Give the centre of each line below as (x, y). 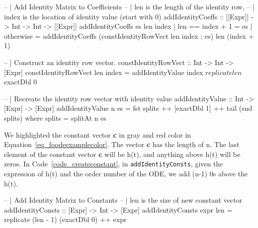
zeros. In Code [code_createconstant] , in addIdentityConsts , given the (114, 164)
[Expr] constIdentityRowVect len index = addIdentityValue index (104, 72)
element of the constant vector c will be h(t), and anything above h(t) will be (122, 154)
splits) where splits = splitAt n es (55, 117)
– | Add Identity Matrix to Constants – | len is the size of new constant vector (123, 200)
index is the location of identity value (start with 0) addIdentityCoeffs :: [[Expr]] (127, 16)
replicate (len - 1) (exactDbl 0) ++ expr (65, 219)
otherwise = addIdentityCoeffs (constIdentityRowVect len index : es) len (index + (129, 36)
